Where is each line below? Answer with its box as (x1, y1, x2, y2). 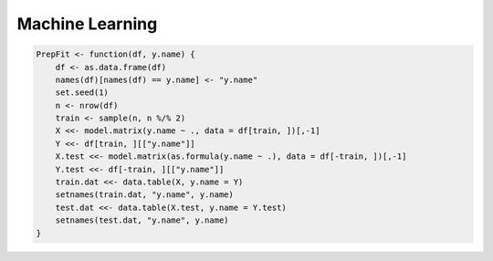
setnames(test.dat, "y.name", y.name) (55, 215, 229, 225)
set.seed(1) (55, 88, 110, 98)
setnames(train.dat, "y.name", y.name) (55, 190, 235, 200)
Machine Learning (16, 14, 158, 34)
